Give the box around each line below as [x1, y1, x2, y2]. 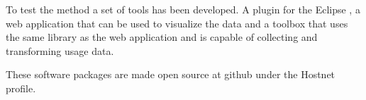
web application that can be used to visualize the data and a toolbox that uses [6, 15, 348, 30]
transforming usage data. [6, 43, 114, 58]
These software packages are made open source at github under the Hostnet [6, 67, 335, 82]
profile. [6, 80, 36, 95]
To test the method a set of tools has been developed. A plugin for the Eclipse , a [6, 2, 360, 16]
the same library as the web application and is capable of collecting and [6, 30, 318, 44]
